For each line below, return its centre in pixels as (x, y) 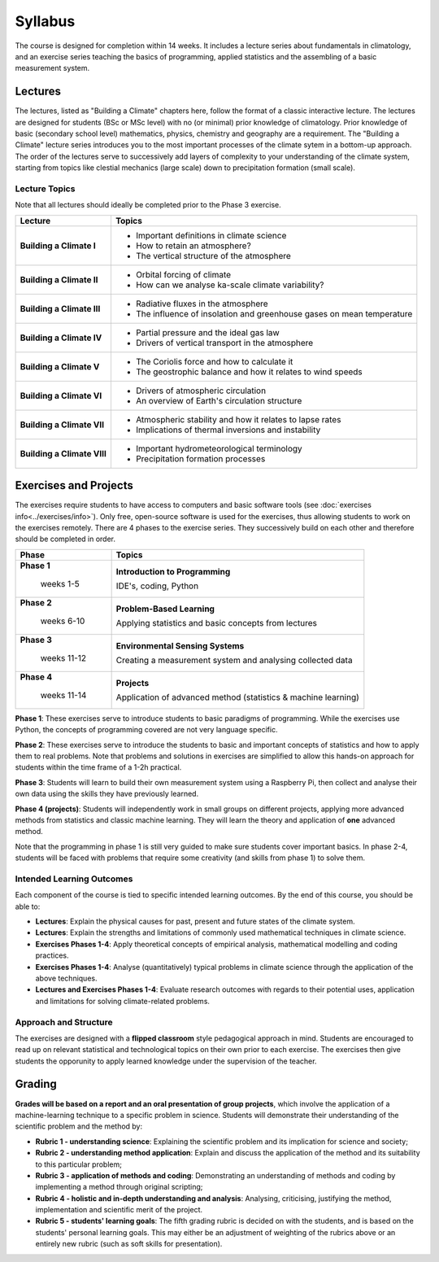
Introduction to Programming (173, 571)
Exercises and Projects (74, 485)
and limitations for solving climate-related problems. (123, 1001)
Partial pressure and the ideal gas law (207, 332)
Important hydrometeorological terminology (219, 448)
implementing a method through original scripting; (119, 1187)
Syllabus (45, 21)
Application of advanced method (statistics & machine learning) (237, 697)
